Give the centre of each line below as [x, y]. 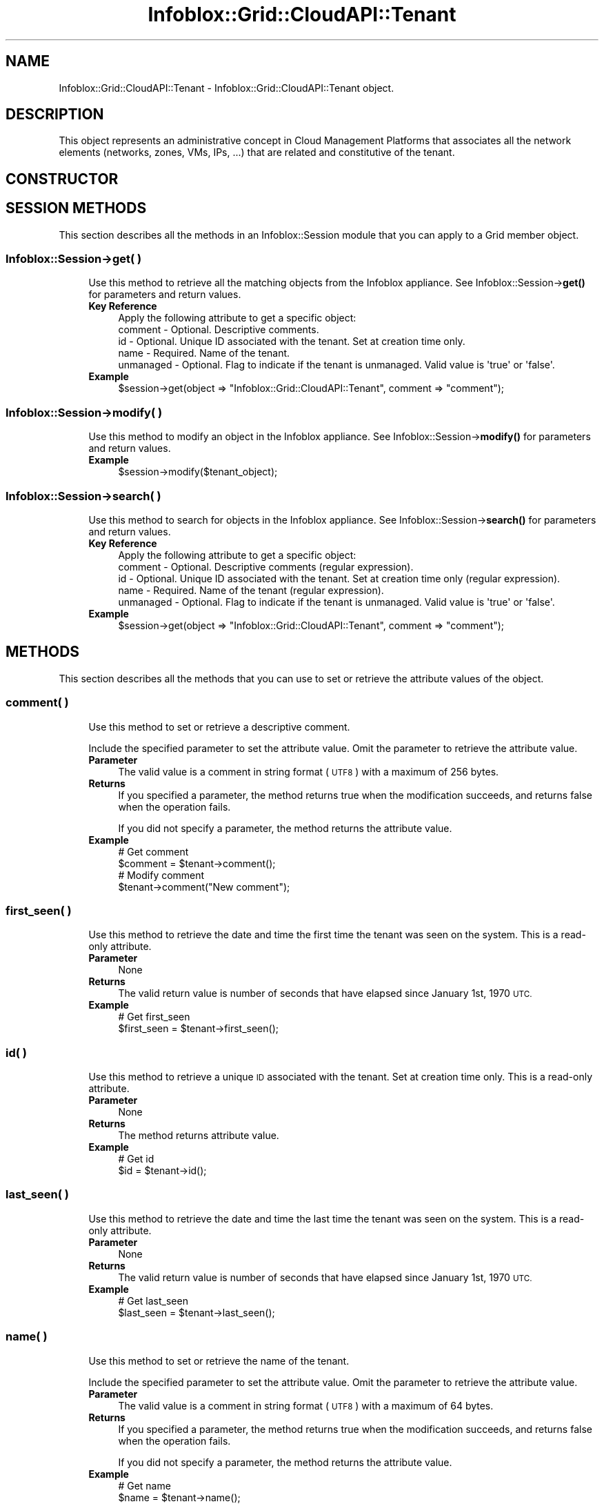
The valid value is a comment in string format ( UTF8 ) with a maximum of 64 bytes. [306, 1405]
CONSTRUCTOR [62, 179]
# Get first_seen [154, 1017]
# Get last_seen [153, 1300]
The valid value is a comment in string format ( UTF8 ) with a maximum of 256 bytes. [309, 771]
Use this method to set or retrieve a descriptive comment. [219, 726]
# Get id [136, 1159]
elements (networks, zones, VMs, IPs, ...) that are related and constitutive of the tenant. [257, 152]
